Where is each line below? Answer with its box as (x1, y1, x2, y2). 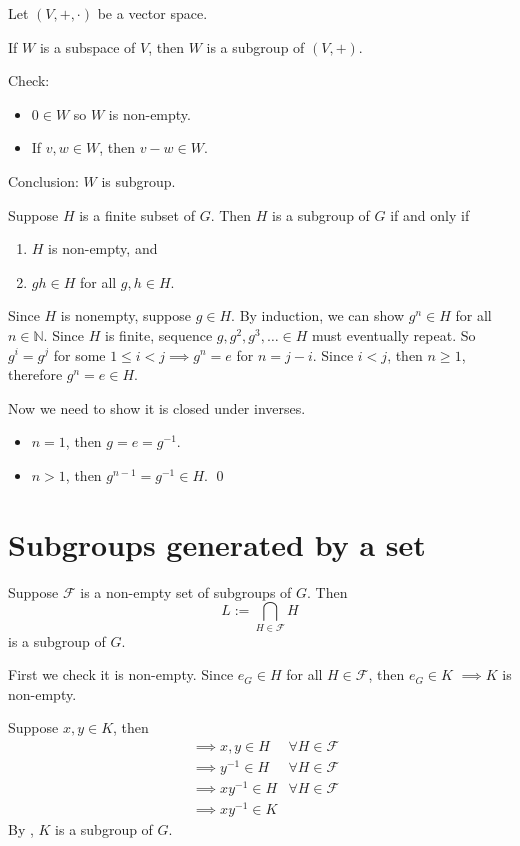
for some (53, 344, 106, 365)
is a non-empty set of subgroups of (80, 581, 292, 602)
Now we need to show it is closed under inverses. (8, 397, 306, 418)
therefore (8, 364, 63, 385)
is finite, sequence (105, 324, 213, 345)
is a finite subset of (79, 204, 195, 225)
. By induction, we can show (231, 305, 405, 326)
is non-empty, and (48, 238, 158, 259)
